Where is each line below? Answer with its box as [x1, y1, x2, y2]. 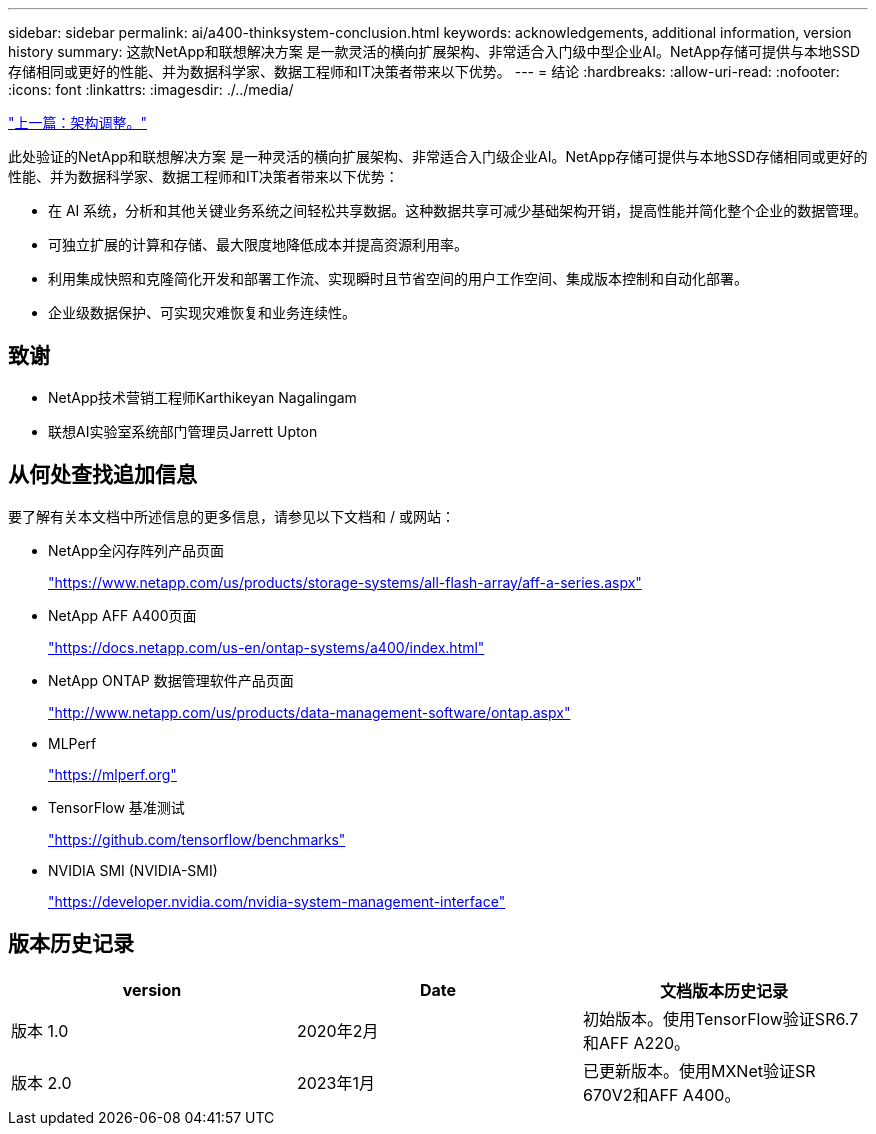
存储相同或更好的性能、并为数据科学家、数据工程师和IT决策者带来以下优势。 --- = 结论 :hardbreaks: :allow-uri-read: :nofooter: [8, 63, 840, 80]
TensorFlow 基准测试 [48, 798, 185, 816]
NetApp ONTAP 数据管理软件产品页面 [48, 671, 294, 689]
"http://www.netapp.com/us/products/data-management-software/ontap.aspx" [48, 703, 571, 721]
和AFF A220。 [582, 1032, 691, 1053]
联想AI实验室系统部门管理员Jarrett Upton [48, 422, 318, 440]
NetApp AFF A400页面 [48, 606, 197, 624]
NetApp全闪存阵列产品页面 [48, 541, 225, 559]
